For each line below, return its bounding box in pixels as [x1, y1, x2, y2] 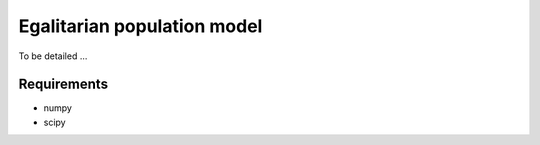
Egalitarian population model [18, 15, 263, 37]
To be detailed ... [18, 50, 88, 62]
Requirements [18, 76, 109, 93]
